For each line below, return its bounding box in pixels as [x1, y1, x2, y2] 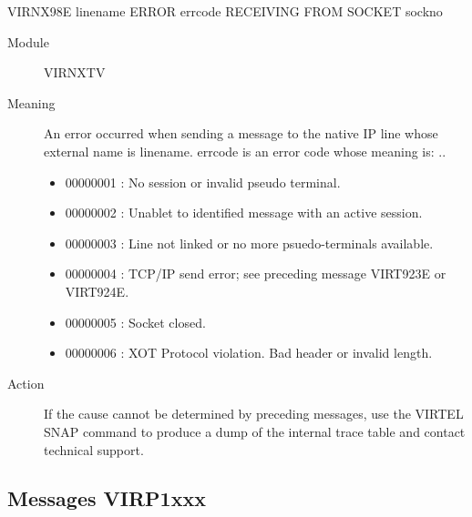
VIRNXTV [44, 63, 106, 82]
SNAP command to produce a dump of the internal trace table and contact [44, 421, 466, 441]
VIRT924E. [65, 281, 129, 300]
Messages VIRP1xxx [7, 484, 206, 512]
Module [7, 32, 49, 51]
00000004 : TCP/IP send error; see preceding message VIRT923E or [65, 264, 446, 283]
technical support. [44, 440, 144, 459]
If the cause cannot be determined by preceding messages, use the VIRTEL [44, 404, 464, 423]
